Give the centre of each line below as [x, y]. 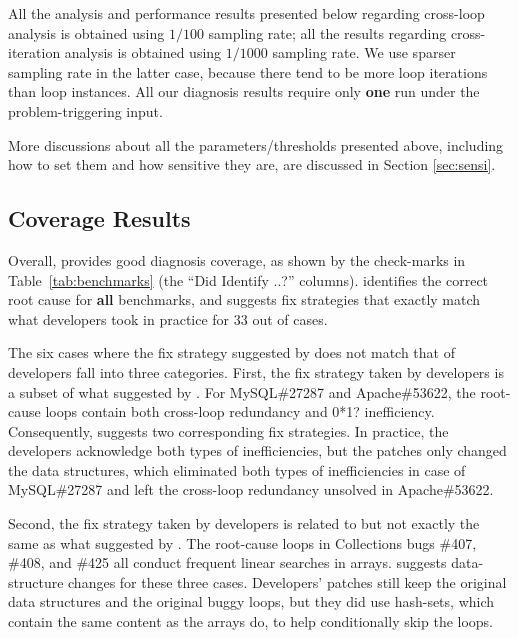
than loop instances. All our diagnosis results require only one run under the [244, 91]
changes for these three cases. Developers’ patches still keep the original [287, 581]
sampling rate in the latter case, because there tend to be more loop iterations [248, 71]
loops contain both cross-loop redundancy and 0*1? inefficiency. [240, 411]
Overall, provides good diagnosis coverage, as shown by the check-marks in [237, 259]
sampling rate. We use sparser [364, 52]
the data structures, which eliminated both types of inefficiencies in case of [237, 469]
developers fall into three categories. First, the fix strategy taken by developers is [256, 371]
